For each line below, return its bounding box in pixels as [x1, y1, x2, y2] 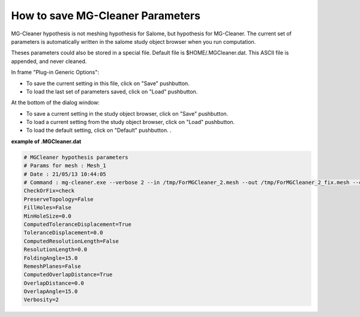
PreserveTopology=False [23, 195, 94, 203]
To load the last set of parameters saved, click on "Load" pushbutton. [26, 87, 198, 95]
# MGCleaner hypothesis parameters [23, 153, 128, 161]
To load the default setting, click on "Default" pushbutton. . [26, 126, 172, 134]
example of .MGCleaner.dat [11, 138, 82, 145]
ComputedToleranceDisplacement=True [23, 221, 132, 228]
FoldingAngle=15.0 [23, 255, 78, 261]
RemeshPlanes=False [23, 262, 81, 270]
